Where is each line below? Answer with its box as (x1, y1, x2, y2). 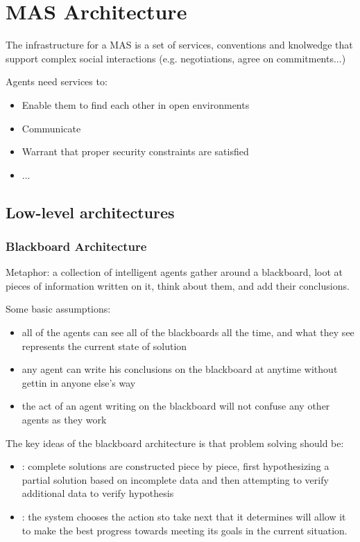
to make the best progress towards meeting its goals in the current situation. (22, 523, 348, 537)
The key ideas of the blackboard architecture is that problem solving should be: (6, 435, 344, 450)
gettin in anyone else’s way (22, 375, 136, 390)
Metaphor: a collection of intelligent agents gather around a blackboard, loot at (6, 265, 343, 279)
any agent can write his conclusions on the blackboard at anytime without (22, 362, 338, 376)
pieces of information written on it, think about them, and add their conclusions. (6, 278, 350, 292)
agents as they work (22, 412, 107, 427)
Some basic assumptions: (6, 301, 111, 316)
